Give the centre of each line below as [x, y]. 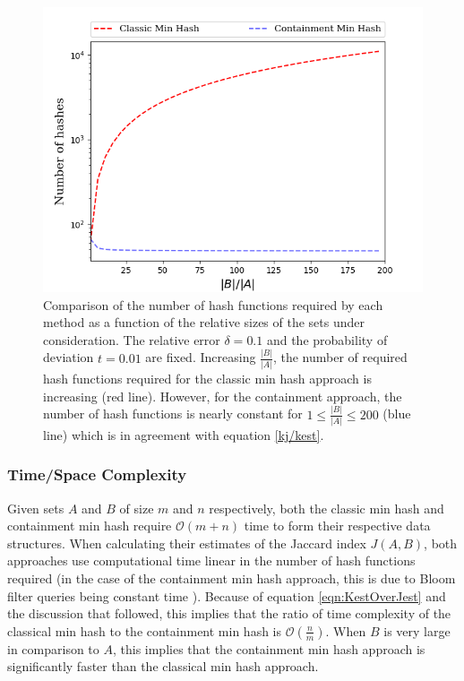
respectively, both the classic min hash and [327, 508]
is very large [417, 630]
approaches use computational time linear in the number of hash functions [211, 560]
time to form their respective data [337, 526]
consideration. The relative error [132, 339]
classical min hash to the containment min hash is [145, 630]
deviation [69, 357]
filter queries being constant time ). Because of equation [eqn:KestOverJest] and [227, 595]
